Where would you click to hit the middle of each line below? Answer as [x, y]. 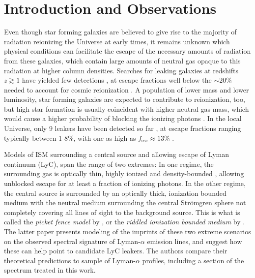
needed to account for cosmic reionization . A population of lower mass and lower [127, 89]
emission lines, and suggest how [195, 241]
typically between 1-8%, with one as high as [70, 138]
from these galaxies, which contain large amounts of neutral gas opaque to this [122, 60]
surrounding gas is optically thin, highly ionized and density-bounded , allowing [124, 173]
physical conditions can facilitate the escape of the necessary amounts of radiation [127, 51]
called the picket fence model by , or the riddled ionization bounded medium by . [125, 222]
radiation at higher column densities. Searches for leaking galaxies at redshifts [121, 70]
